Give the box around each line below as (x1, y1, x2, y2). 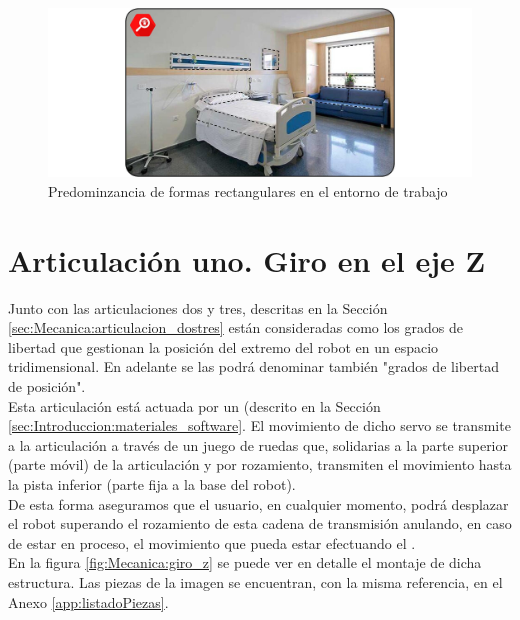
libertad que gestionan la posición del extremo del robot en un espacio (8, 336, 439, 357)
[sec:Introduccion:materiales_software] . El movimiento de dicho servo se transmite (8, 415, 511, 436)
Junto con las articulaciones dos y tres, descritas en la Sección (8, 297, 388, 318)
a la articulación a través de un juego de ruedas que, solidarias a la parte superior (8, 434, 508, 455)
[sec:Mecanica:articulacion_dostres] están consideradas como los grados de (8, 317, 463, 338)
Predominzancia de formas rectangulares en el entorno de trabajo (48, 180, 448, 201)
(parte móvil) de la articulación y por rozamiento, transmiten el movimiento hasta (8, 454, 512, 475)
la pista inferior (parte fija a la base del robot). (8, 474, 296, 494)
